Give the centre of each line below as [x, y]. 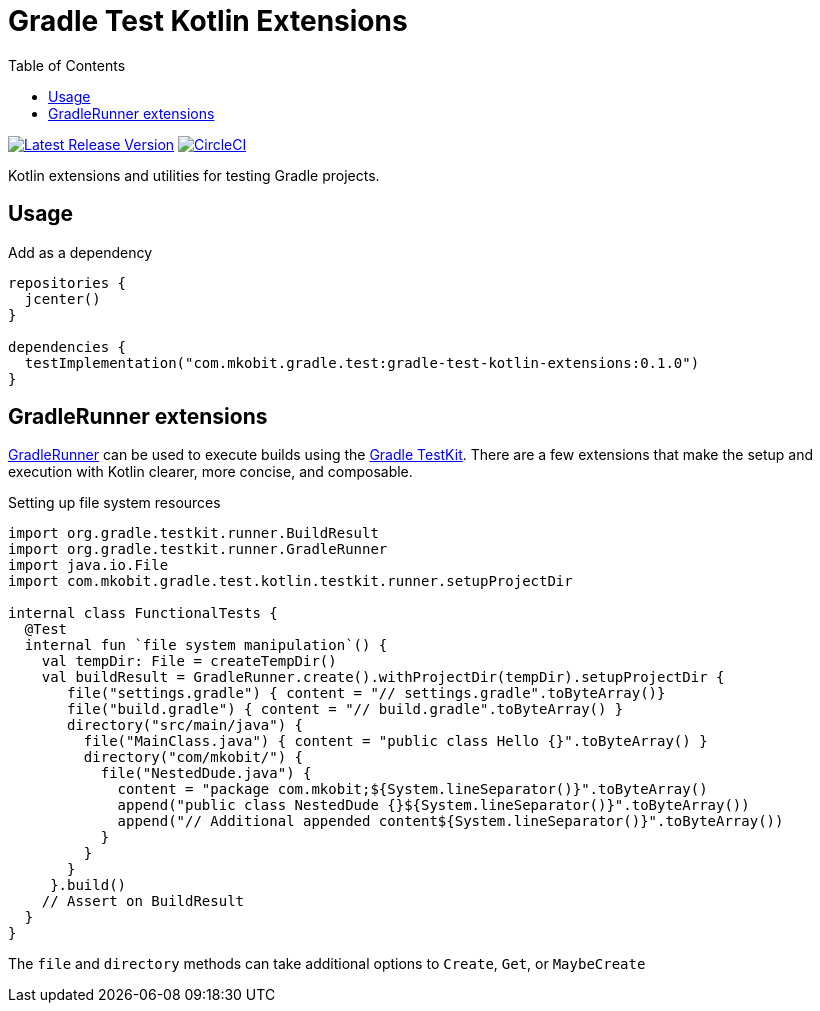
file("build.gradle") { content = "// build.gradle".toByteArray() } [345, 709]
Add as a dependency [80, 252]
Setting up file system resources [114, 503]
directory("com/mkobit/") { [193, 757]
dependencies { [67, 346]
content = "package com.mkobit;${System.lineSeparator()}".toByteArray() [412, 789]
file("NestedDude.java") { [206, 773]
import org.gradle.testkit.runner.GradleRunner [198, 549]
